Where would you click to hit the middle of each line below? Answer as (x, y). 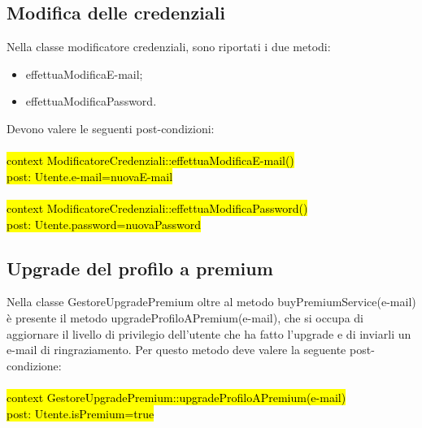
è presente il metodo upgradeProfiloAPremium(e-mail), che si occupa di (185, 317)
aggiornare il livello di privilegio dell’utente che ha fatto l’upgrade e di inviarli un (209, 333)
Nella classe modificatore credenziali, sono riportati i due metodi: (169, 47)
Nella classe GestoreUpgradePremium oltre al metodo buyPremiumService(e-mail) (211, 302)
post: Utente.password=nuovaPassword (104, 224)
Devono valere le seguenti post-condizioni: (111, 128)
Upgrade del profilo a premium (140, 268)
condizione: (34, 365)
